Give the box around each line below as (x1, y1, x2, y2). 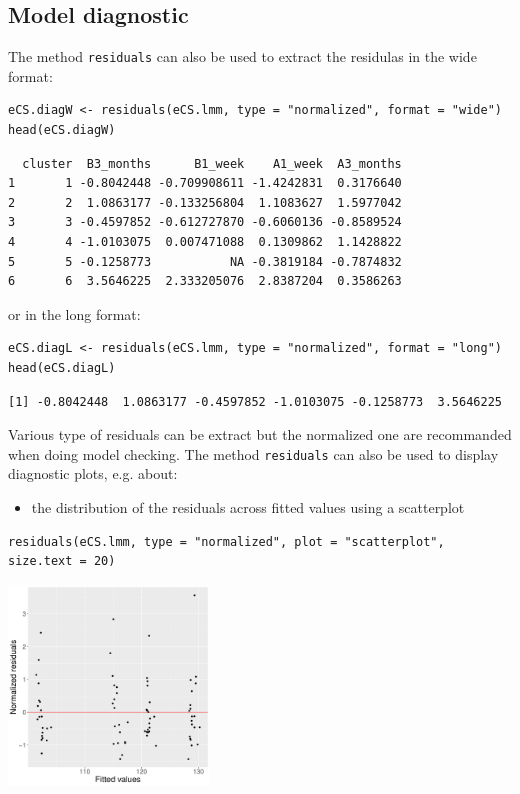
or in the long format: (8, 303, 141, 324)
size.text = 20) (8, 554, 116, 569)
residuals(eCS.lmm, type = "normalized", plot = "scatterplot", (8, 534, 445, 549)
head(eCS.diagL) (8, 360, 116, 375)
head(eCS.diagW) (8, 123, 116, 138)
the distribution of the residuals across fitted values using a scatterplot (31, 497, 465, 518)
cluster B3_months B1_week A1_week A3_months (22, 156, 402, 171)
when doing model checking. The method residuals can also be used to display (8, 443, 499, 464)
